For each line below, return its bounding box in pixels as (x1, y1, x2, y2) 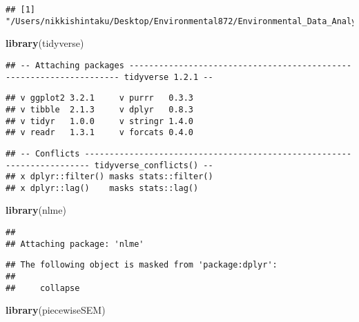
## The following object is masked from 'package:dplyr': (6, 260, 278, 270)
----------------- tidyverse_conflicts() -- (6, 160, 213, 170)
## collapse (6, 283, 80, 293)
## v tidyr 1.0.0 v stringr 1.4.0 (6, 116, 194, 126)
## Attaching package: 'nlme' (6, 239, 144, 249)
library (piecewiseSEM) (6, 303, 106, 317)
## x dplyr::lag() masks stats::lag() (6, 183, 199, 193)
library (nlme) (6, 203, 66, 217)
